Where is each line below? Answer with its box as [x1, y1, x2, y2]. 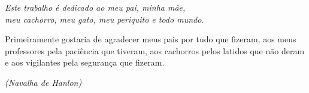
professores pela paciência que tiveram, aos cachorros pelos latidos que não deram [5, 44, 305, 57]
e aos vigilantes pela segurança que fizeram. [5, 56, 165, 69]
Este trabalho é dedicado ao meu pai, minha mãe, [5, 1, 186, 13]
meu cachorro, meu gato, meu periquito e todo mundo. [5, 13, 204, 25]
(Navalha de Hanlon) [5, 76, 82, 88]
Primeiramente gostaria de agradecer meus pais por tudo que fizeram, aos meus [5, 33, 296, 45]
